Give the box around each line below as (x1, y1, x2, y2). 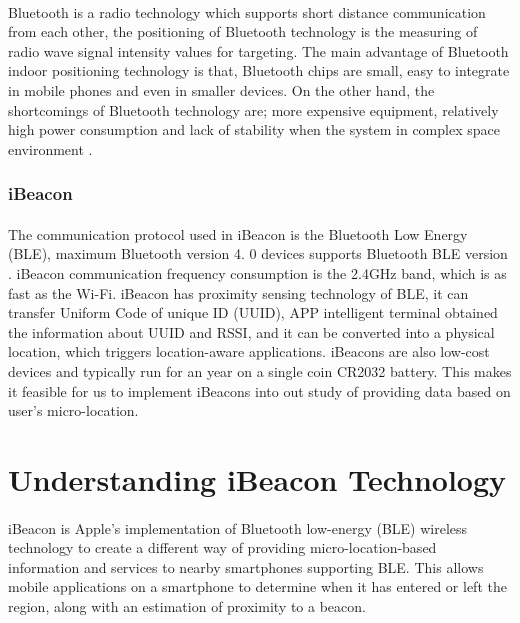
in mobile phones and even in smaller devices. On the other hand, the (8, 79, 435, 100)
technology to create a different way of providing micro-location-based (8, 537, 437, 558)
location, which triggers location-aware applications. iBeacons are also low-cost (8, 341, 490, 362)
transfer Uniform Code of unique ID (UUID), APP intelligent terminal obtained (8, 302, 498, 323)
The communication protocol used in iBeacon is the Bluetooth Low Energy (8, 223, 468, 244)
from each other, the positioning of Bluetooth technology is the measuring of (8, 21, 478, 42)
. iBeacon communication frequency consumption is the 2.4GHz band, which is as (8, 262, 507, 283)
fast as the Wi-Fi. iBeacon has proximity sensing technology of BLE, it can (8, 282, 469, 303)
